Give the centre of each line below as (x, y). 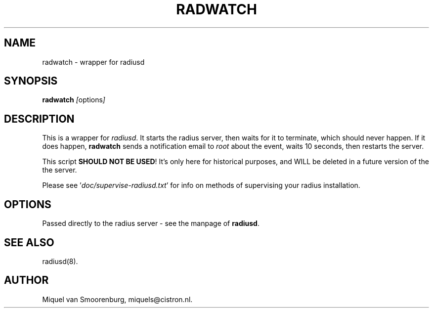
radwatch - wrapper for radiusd (93, 62)
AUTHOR (26, 280)
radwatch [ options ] (74, 100)
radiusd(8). (60, 261)
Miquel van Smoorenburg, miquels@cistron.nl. (117, 299)
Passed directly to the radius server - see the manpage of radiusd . (151, 223)
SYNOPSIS (31, 81)
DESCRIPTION (39, 119)
